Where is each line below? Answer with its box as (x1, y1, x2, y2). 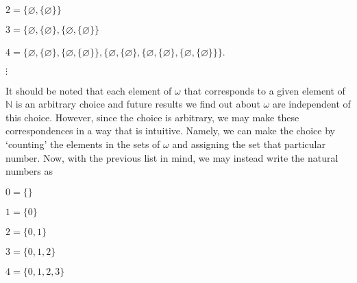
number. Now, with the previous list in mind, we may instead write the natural (5, 150, 338, 164)
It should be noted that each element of (5, 83, 172, 97)
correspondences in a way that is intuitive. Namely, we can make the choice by (5, 123, 335, 138)
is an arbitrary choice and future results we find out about (15, 97, 260, 111)
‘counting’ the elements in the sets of (5, 136, 160, 151)
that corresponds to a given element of (184, 83, 345, 97)
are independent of (272, 97, 351, 111)
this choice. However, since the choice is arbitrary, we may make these (5, 110, 299, 124)
